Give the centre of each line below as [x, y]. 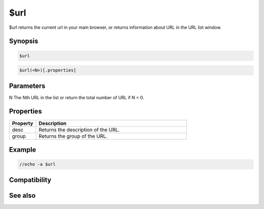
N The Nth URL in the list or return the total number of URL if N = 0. [77, 97]
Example [22, 150]
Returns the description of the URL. [79, 129]
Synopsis [24, 41]
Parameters [27, 86]
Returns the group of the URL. [73, 136]
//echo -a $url [37, 164]
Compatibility [30, 180]
